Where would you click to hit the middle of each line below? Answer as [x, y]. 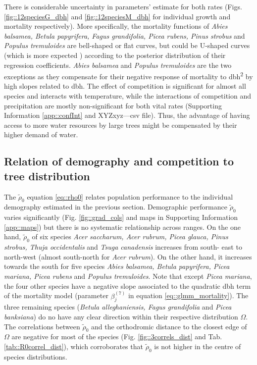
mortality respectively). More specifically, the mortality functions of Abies [116, 26]
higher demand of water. [41, 134]
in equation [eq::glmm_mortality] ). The [188, 295]
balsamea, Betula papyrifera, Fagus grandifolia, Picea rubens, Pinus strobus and [125, 35]
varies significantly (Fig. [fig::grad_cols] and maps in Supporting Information [121, 217]
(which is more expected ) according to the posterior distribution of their [115, 55]
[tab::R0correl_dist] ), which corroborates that [74, 346]
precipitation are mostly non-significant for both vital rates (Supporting [113, 105]
